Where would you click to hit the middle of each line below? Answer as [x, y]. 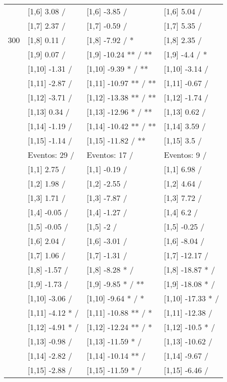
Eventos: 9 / [185, 155]
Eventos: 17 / [110, 155]
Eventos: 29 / [51, 155]
